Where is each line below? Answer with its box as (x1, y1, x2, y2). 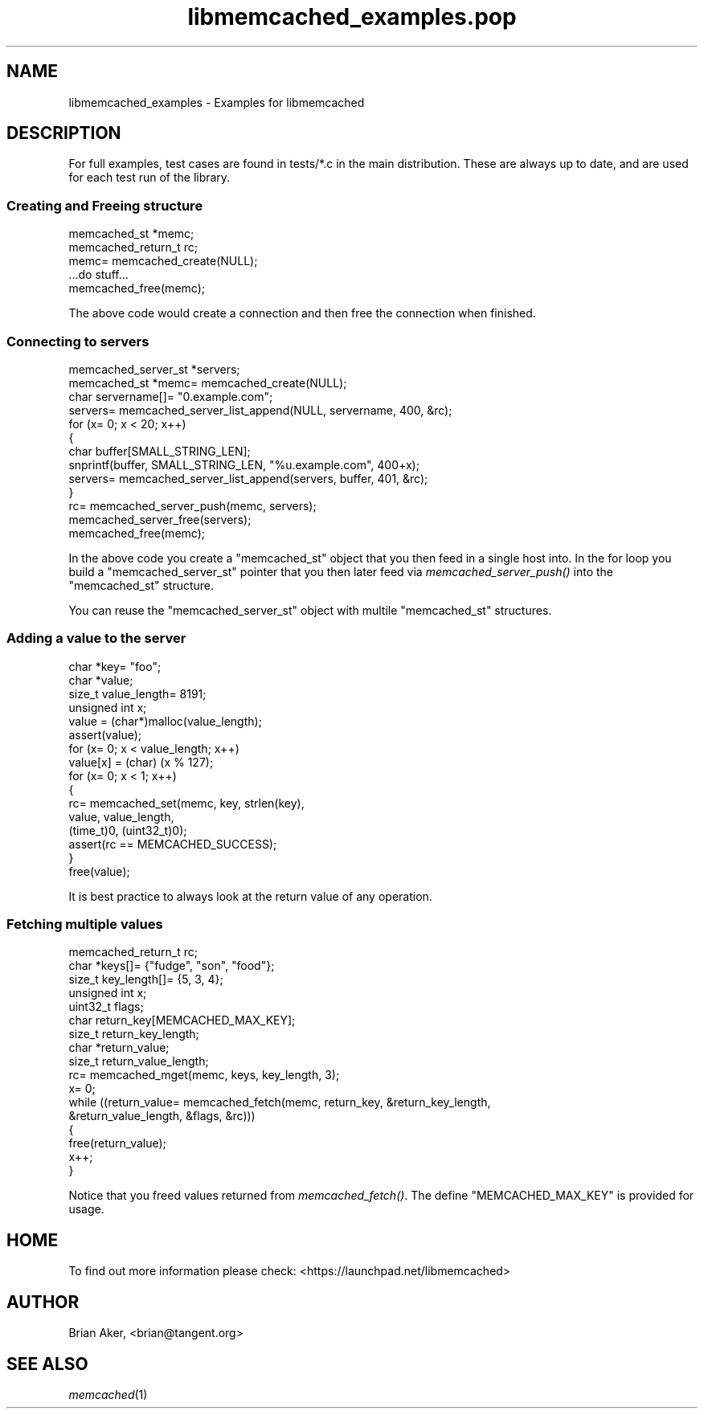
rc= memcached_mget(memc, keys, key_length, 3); (68, 1068, 340, 1082)
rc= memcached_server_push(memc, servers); (68, 498, 317, 513)
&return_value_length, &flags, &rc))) (68, 1109, 256, 1123)
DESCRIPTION (6, 123, 121, 144)
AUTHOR (6, 1291, 80, 1312)
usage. (68, 1202, 104, 1217)
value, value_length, (68, 809, 174, 824)
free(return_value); (68, 1136, 166, 1151)
